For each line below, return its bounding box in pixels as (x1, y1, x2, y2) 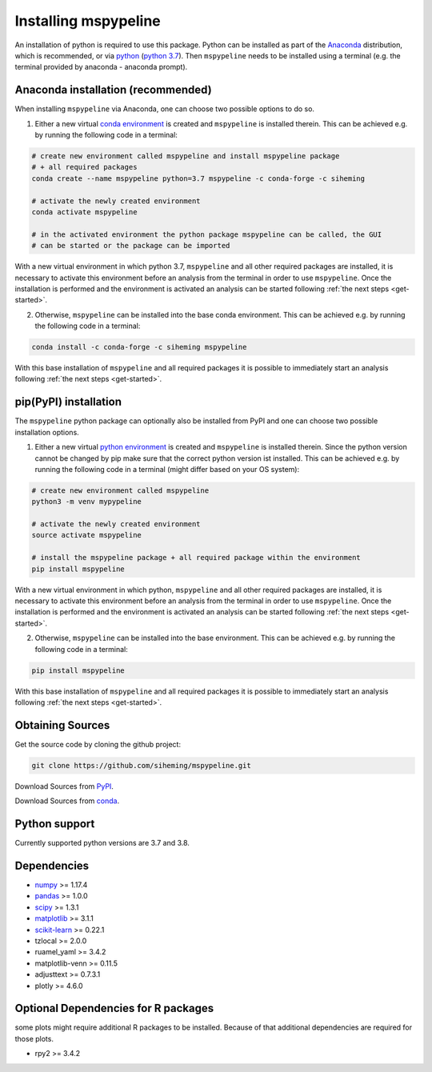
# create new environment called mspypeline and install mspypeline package (31, 152, 340, 160)
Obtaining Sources (14, 718, 110, 732)
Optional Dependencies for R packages (14, 1002, 214, 1015)
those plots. (14, 1034, 54, 1043)
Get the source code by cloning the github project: (14, 739, 182, 749)
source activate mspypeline (31, 530, 142, 540)
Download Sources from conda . (14, 796, 120, 806)
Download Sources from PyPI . (14, 781, 114, 791)
